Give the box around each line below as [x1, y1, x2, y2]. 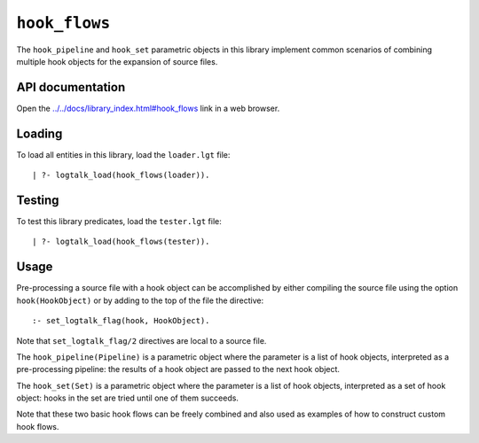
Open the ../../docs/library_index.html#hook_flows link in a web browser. [16, 103, 280, 113]
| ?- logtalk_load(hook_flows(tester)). [32, 237, 210, 247]
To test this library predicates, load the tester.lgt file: [16, 216, 222, 227]
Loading [16, 126, 63, 141]
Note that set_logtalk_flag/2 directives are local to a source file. [16, 335, 267, 346]
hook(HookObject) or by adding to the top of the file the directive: [16, 295, 264, 306]
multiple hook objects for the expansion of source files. [16, 56, 218, 66]
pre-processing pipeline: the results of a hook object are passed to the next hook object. [16, 364, 341, 375]
